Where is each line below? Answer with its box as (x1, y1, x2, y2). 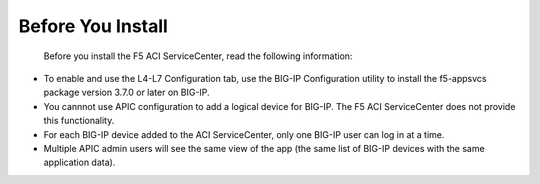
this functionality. (43, 115, 115, 127)
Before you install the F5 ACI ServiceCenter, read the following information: (43, 50, 353, 62)
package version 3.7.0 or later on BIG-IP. (43, 86, 210, 99)
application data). (43, 156, 116, 169)
